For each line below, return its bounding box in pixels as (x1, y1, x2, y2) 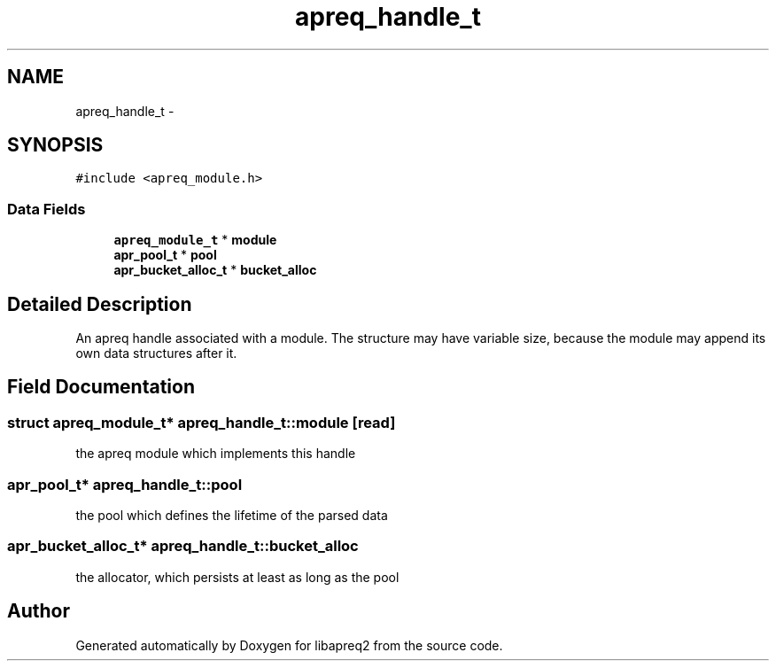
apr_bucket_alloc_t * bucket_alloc (113, 262, 317, 278)
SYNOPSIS (7, 134, 104, 157)
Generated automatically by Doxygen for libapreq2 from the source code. (75, 637, 503, 653)
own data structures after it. (75, 346, 237, 361)
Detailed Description (7, 292, 192, 315)
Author (7, 600, 70, 623)
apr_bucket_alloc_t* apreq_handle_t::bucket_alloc (7, 537, 359, 555)
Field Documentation (7, 376, 195, 399)
